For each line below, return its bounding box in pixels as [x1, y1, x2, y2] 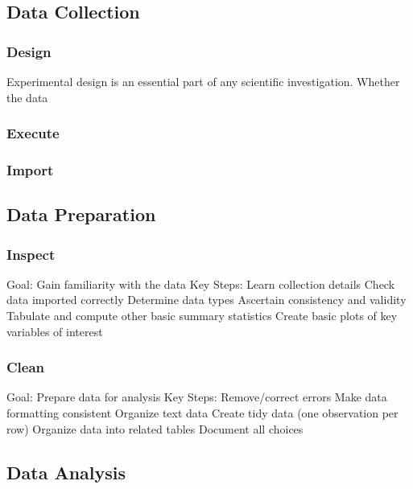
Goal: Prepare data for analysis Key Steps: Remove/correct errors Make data [6, 388, 387, 405]
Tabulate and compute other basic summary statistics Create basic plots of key [6, 307, 398, 324]
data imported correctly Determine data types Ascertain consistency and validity [6, 291, 407, 308]
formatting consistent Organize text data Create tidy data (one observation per [6, 405, 399, 421]
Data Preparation [6, 202, 156, 227]
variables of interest [6, 323, 103, 339]
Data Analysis [6, 459, 126, 484]
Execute [6, 123, 60, 143]
